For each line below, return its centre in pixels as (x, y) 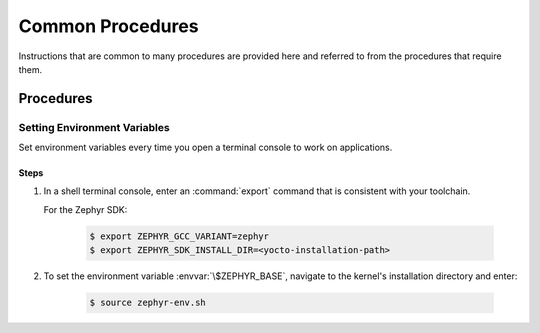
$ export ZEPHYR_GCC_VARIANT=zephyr (179, 236)
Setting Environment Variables (94, 127)
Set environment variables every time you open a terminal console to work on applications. (205, 147)
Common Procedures (108, 26)
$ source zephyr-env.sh (148, 303)
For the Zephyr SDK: (85, 209)
